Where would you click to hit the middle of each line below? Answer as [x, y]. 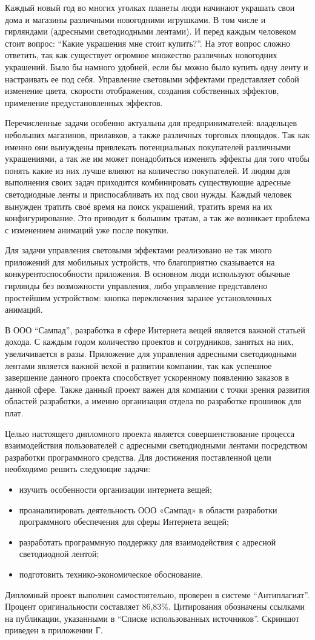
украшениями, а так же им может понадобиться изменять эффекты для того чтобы [157, 158]
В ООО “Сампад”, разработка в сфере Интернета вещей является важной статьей [155, 329]
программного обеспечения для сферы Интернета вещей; [124, 522]
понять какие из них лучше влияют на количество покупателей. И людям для [148, 170]
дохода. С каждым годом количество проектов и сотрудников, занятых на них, [149, 342]
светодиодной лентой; [59, 554]
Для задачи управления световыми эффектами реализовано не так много [138, 250]
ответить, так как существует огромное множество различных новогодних [141, 55]
